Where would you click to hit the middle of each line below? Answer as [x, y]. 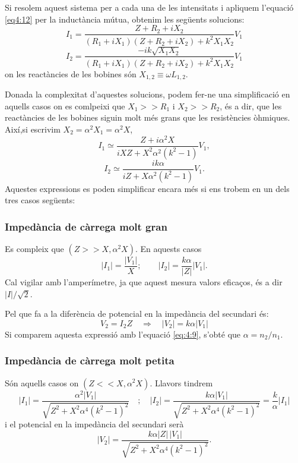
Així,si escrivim [33, 129]
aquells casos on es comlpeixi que [65, 105]
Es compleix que [34, 248]
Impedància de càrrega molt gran [86, 226]
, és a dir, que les [251, 105]
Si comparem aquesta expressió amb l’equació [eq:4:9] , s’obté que [123, 334]
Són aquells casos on [42, 382]
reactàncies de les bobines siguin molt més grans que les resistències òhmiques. [148, 117]
